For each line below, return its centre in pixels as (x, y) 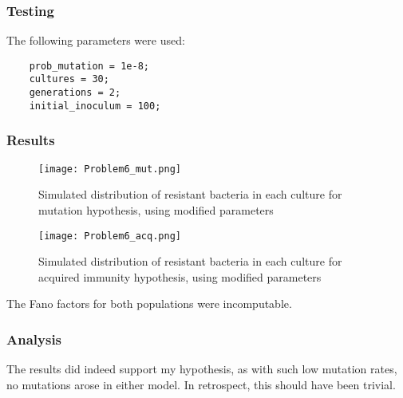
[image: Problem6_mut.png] (110, 169)
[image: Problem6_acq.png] (110, 236)
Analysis (34, 339)
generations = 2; (75, 93)
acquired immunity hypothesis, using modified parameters (180, 276)
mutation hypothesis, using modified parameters (156, 209)
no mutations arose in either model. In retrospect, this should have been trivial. (201, 384)
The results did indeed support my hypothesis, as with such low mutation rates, (202, 369)
